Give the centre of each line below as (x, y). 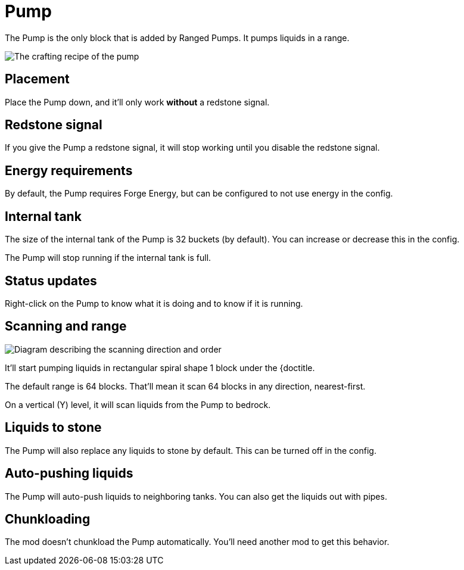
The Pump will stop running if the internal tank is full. (108, 258)
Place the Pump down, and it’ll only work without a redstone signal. (137, 102)
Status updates (51, 281)
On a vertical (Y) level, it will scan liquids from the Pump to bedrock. (138, 404)
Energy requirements (69, 170)
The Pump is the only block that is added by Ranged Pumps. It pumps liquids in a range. (177, 38)
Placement (37, 79)
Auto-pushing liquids (69, 474)
